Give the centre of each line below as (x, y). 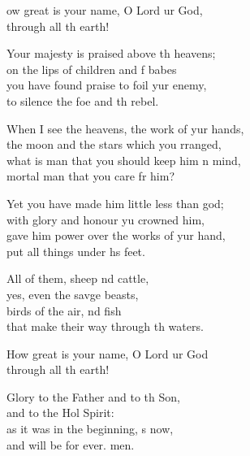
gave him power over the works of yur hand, (116, 235)
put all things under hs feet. (76, 251)
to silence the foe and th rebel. (83, 100)
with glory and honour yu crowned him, (106, 219)
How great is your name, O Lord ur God (108, 353)
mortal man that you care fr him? (91, 176)
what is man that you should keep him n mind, (124, 160)
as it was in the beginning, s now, (90, 429)
